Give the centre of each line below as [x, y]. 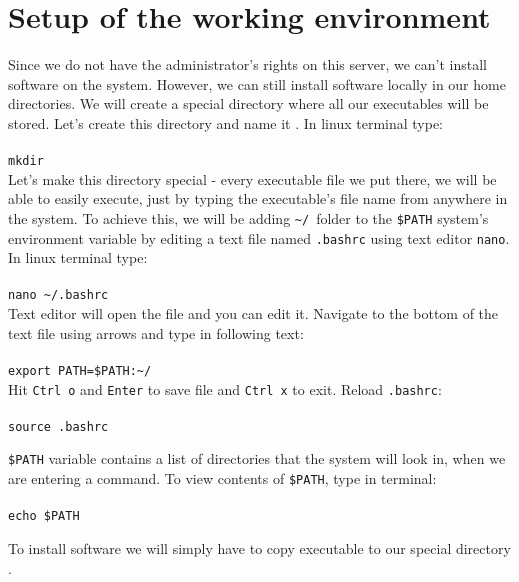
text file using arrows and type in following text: [156, 332]
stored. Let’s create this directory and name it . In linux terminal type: [226, 122]
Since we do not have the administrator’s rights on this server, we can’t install [247, 64]
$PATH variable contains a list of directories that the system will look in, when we [257, 458]
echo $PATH [44, 516]
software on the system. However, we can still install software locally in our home [257, 83]
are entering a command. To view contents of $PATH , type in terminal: [222, 478]
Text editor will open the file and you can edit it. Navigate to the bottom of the [253, 313]
